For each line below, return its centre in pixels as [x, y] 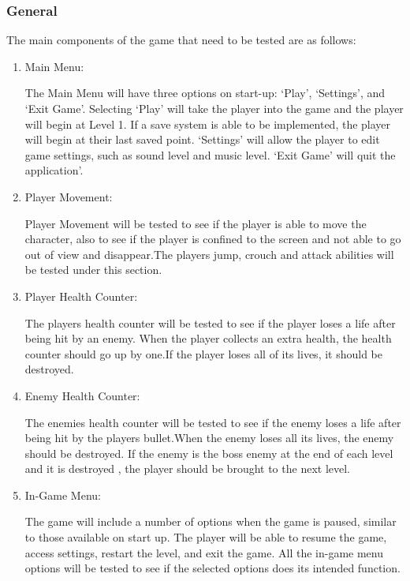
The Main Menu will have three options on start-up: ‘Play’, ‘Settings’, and [205, 93]
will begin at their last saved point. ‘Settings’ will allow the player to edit [202, 139]
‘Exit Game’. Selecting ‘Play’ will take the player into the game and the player [214, 108]
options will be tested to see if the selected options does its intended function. [212, 568]
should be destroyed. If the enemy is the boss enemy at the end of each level [209, 453]
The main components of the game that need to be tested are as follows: [181, 40]
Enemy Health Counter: [82, 395]
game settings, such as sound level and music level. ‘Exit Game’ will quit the [210, 154]
